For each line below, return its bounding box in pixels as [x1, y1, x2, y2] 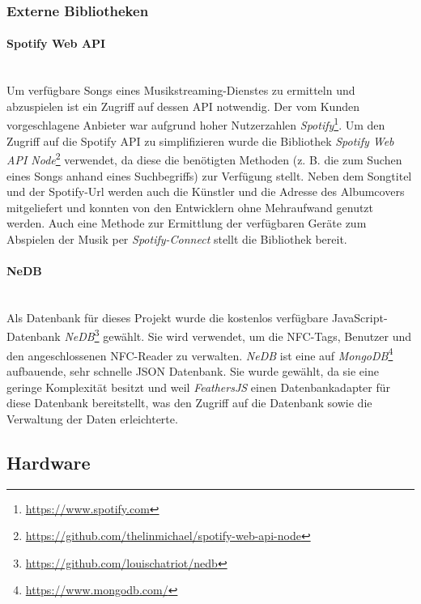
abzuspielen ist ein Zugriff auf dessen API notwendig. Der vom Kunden [6, 97, 359, 114]
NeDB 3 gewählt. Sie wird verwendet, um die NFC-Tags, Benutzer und [64, 325, 412, 345]
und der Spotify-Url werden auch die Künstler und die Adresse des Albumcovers [6, 183, 405, 200]
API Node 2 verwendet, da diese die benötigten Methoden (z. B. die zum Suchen [6, 149, 402, 168]
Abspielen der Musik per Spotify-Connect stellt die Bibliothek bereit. [6, 230, 347, 247]
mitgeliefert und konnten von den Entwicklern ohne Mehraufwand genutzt [6, 198, 374, 215]
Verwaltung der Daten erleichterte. [6, 410, 178, 427]
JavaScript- [331, 308, 388, 325]
